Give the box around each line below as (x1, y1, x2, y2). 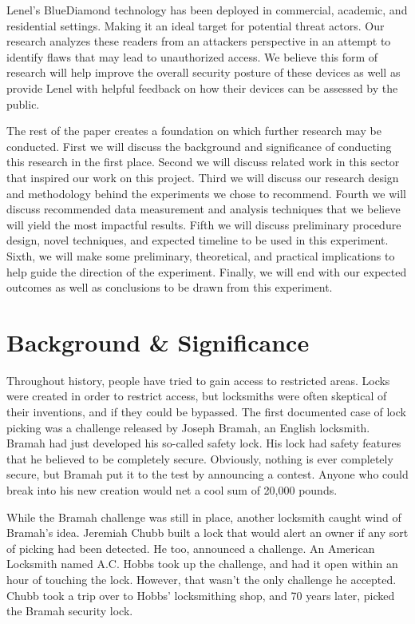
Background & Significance (6, 325, 310, 358)
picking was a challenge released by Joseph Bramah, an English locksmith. (6, 419, 370, 435)
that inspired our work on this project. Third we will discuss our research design (6, 169, 399, 185)
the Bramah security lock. (6, 602, 133, 619)
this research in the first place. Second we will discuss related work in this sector (6, 153, 400, 170)
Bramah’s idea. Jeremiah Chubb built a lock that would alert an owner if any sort (6, 524, 409, 541)
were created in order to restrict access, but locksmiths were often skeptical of (6, 388, 387, 404)
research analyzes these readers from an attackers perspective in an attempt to (6, 33, 391, 50)
